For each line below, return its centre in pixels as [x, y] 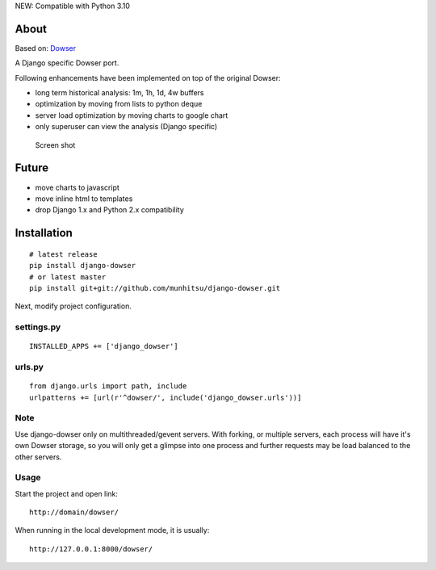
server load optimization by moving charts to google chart [132, 115]
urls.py [29, 367]
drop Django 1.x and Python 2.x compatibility [110, 210]
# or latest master [68, 277]
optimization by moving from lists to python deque [119, 104]
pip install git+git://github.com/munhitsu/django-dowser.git [155, 288]
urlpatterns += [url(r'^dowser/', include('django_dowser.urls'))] [166, 397]
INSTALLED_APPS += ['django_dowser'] [104, 346]
